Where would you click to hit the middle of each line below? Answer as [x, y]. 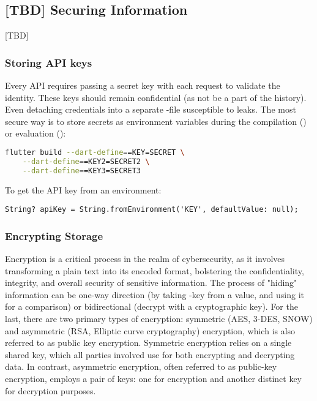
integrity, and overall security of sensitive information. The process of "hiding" [151, 283]
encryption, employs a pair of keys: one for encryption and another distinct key [154, 379]
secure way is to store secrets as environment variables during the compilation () [156, 121]
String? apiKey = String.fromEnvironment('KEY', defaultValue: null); [152, 210]
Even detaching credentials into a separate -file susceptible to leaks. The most [151, 109]
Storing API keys [49, 62]
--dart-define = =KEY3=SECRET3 [81, 171]
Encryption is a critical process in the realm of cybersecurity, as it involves [145, 259]
